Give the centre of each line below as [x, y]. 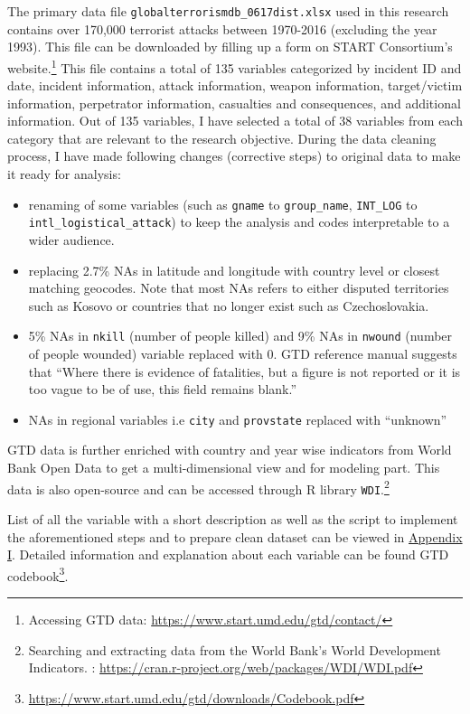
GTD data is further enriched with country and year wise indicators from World [230, 450]
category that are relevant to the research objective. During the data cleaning [222, 138]
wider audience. [71, 239]
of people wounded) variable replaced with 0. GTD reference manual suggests [243, 353]
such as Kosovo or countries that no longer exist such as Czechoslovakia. [229, 305]
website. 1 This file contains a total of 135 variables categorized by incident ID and [235, 66]
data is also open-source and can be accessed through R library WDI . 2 [198, 487]
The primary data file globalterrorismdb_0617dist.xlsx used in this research [228, 11]
